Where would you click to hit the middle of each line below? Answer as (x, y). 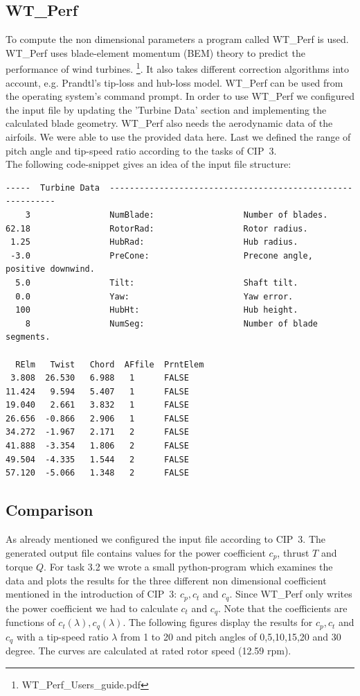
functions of (30, 622)
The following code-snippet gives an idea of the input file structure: (148, 164)
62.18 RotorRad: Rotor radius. (157, 228)
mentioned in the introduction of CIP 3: (91, 594)
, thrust (293, 552)
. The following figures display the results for (218, 622)
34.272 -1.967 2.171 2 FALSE (97, 432)
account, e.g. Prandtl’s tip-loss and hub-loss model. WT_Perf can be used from (174, 82)
